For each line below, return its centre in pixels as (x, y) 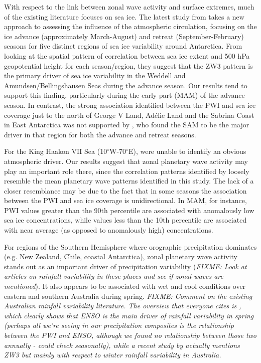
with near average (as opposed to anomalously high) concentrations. (109, 230)
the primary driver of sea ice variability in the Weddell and (95, 75)
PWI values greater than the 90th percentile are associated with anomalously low (129, 210)
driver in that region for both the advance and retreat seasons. (100, 134)
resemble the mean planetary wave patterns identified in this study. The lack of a (129, 181)
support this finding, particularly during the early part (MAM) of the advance (124, 95)
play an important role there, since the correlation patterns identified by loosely (127, 171)
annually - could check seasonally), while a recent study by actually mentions (122, 345)
